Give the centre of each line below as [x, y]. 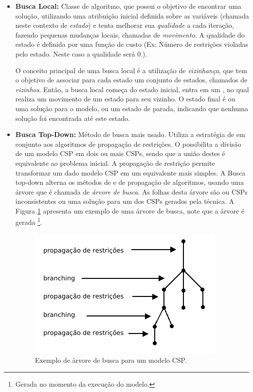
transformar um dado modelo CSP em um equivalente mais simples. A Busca [130, 172]
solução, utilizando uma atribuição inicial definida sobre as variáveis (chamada [132, 15]
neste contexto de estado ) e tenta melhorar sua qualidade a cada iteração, [125, 25]
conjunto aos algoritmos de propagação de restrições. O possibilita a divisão [128, 144]
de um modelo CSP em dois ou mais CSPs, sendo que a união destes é [120, 153]
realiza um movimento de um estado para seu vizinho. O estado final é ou [125, 99]
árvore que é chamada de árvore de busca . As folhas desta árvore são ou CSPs [131, 191]
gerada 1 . [29, 221]
